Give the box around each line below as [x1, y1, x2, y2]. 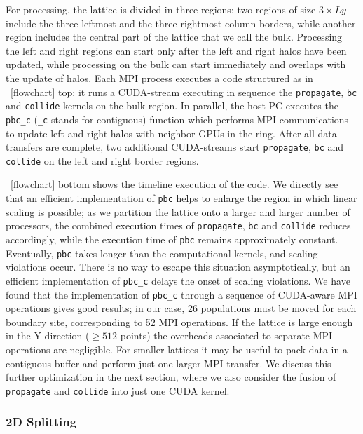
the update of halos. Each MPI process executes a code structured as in [6, 70, 313, 85]
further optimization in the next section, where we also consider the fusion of [6, 369, 336, 384]
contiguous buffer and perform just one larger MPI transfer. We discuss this [6, 355, 331, 370]
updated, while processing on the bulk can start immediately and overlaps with [6, 57, 346, 72]
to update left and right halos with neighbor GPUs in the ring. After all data [6, 126, 337, 140]
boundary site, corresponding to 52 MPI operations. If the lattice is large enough [6, 314, 353, 329]
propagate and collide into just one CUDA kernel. [6, 383, 230, 398]
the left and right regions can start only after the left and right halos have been [6, 43, 347, 57]
